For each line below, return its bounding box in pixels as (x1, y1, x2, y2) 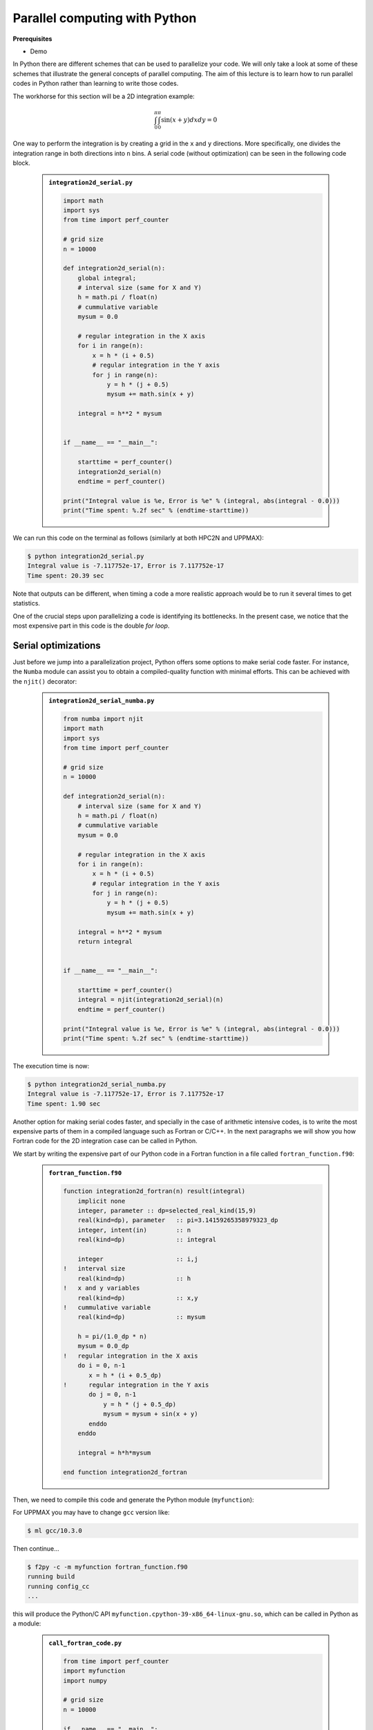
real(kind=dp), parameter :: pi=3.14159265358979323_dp (77, 1217, 278, 1224)
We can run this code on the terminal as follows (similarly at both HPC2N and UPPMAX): (12, 534, 264, 543)
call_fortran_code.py (48, 1639, 122, 1647)
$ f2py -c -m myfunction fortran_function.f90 (27, 1563, 188, 1571)
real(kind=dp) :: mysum (77, 1313, 206, 1321)
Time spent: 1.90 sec (27, 1100, 101, 1107)
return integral (77, 938, 133, 946)
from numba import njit (63, 715, 144, 723)
